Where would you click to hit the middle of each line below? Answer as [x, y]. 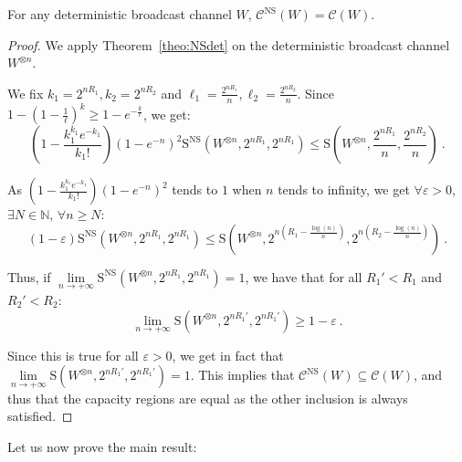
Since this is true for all [73, 355]
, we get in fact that [228, 355]
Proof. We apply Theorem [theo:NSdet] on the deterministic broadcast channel [229, 44]
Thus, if [29, 276]
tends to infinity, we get [344, 189]
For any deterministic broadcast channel [120, 14]
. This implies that [242, 375]
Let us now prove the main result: [102, 446]
